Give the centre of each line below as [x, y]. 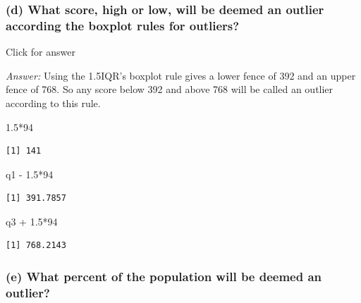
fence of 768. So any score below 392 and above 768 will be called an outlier [170, 89]
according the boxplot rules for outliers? [123, 25]
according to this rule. [53, 103]
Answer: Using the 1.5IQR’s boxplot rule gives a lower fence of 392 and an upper [181, 75]
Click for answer [41, 52]
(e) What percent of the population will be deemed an [164, 276]
